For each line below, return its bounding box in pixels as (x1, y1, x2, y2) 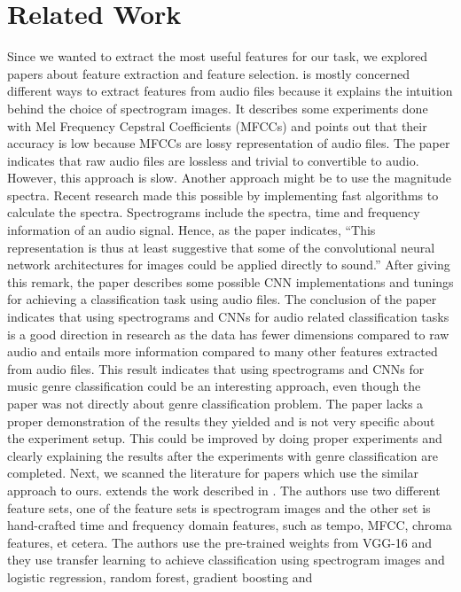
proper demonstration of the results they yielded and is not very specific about (7, 411, 435, 430)
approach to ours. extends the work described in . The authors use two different (7, 480, 441, 499)
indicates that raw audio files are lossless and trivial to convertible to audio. (7, 151, 419, 169)
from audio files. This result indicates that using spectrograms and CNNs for (7, 359, 425, 378)
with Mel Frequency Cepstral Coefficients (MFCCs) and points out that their (7, 116, 427, 135)
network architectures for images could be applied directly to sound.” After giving (7, 255, 450, 274)
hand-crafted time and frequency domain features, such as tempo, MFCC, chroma (7, 516, 452, 534)
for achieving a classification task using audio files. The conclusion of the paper (7, 290, 437, 308)
